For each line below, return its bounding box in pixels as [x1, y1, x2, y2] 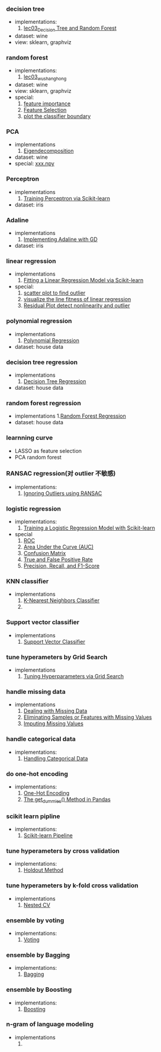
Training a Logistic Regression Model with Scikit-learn [23, 524, 155, 531]
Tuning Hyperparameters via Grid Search [23, 673, 124, 680]
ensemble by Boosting [6, 985, 72, 994]
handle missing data [6, 687, 66, 696]
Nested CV [23, 901, 50, 909]
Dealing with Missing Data [23, 707, 88, 715]
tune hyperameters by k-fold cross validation [6, 881, 139, 890]
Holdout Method [23, 866, 64, 873]
